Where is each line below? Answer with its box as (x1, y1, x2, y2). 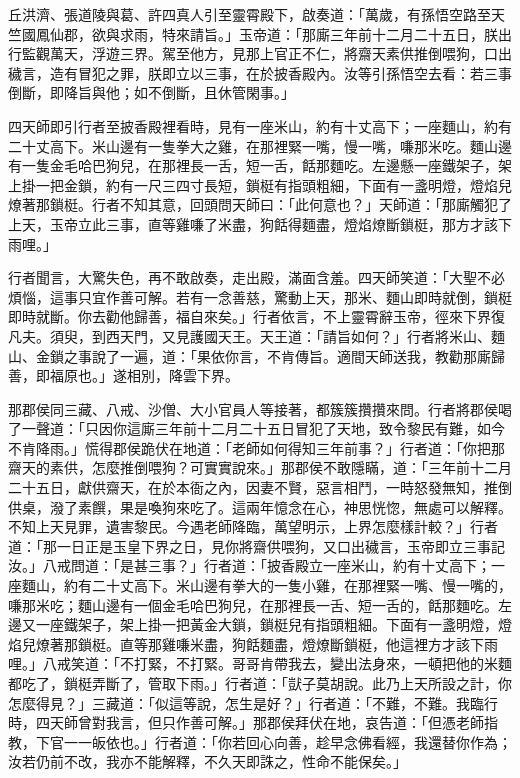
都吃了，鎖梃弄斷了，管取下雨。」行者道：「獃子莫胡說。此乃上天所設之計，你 (8, 673, 512, 693)
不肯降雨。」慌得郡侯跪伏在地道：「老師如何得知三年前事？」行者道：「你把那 (8, 437, 505, 458)
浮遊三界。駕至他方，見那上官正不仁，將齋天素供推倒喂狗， (91, 43, 484, 64)
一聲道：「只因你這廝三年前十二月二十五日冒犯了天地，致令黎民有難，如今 (21, 418, 505, 439)
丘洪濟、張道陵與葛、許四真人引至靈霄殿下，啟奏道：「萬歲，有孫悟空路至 (8, 4, 491, 24)
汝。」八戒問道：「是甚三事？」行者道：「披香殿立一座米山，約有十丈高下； (8, 555, 491, 576)
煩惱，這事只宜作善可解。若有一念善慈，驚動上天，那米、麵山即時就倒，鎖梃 (8, 286, 512, 307)
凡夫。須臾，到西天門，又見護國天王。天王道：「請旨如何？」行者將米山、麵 (8, 325, 505, 346)
